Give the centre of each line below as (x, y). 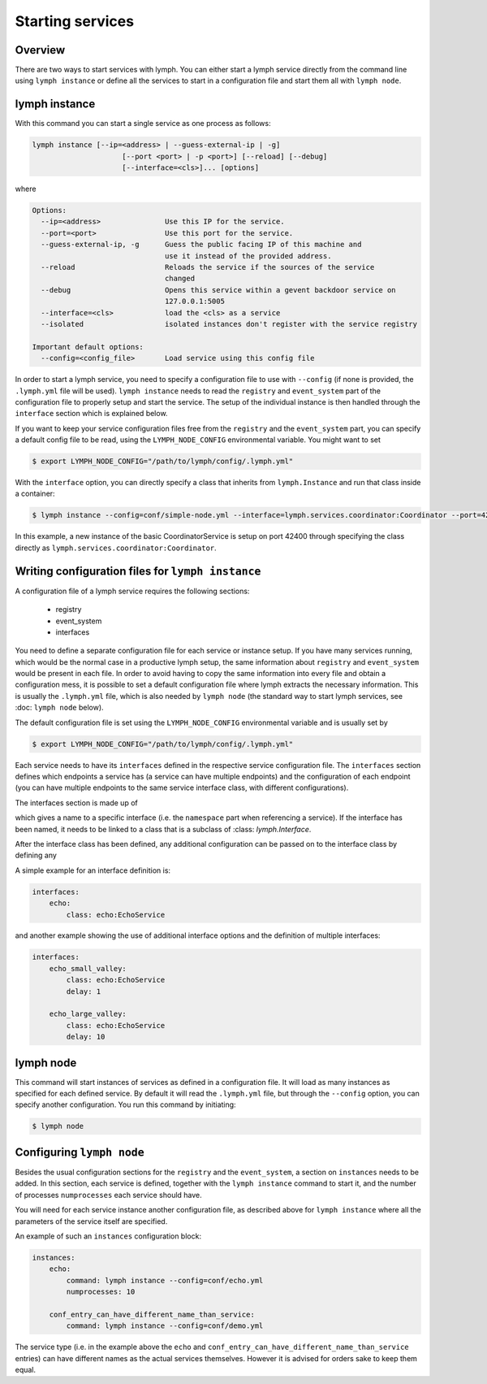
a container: (35, 494)
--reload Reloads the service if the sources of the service (208, 267)
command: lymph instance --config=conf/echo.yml (165, 1280)
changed (179, 279)
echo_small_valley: (88, 968)
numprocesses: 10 (101, 1292)
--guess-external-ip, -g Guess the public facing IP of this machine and (201, 245)
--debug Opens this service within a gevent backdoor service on (219, 290)
